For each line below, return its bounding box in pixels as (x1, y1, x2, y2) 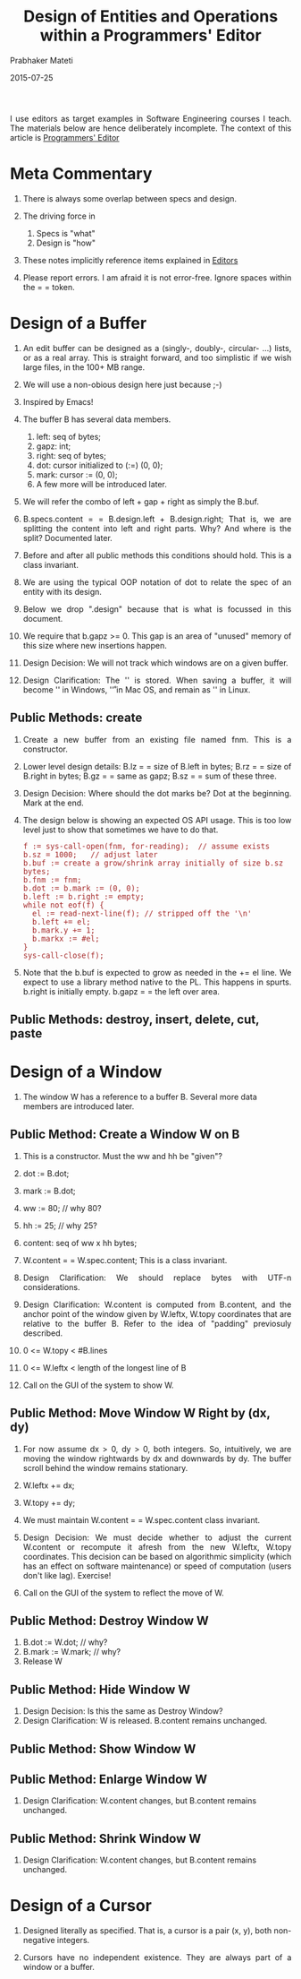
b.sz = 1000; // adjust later (22, 849, 158, 859)
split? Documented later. (22, 532, 113, 543)
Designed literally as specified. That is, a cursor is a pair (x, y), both (22, 1925, 272, 1936)
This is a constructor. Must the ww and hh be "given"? (22, 1150, 223, 1161)
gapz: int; (36, 441, 71, 452)
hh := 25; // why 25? (22, 1220, 97, 1231)
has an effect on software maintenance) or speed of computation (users (22, 1561, 292, 1571)
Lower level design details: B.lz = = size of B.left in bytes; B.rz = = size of (22, 761, 292, 771)
